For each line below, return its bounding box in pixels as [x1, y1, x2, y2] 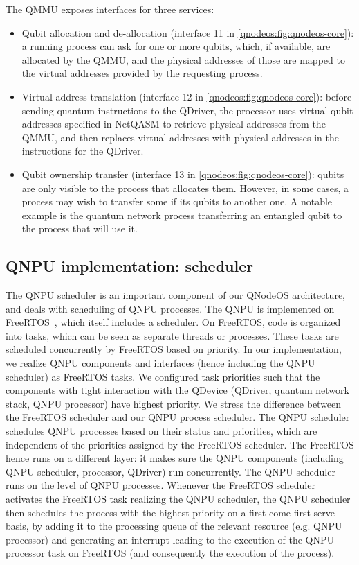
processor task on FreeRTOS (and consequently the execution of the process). [6, 546, 335, 560]
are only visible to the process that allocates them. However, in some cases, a [21, 180, 349, 195]
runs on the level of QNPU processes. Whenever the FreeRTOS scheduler [6, 478, 315, 492]
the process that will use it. [21, 221, 138, 236]
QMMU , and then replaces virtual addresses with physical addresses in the [21, 130, 339, 144]
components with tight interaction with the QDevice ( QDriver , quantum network [6, 383, 349, 397]
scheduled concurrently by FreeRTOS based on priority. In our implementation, [6, 342, 342, 356]
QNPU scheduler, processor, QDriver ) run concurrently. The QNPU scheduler [6, 464, 335, 478]
